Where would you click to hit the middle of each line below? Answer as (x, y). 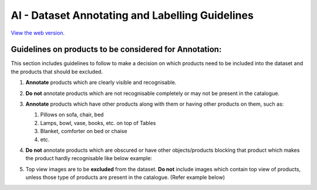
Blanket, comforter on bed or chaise (84, 131)
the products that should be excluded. (57, 72)
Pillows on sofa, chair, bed (72, 115)
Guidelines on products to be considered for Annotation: (116, 50)
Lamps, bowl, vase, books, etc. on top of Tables (98, 123)
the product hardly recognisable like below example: (89, 158)
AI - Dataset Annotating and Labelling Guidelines (132, 15)
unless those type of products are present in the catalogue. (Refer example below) (125, 177)
